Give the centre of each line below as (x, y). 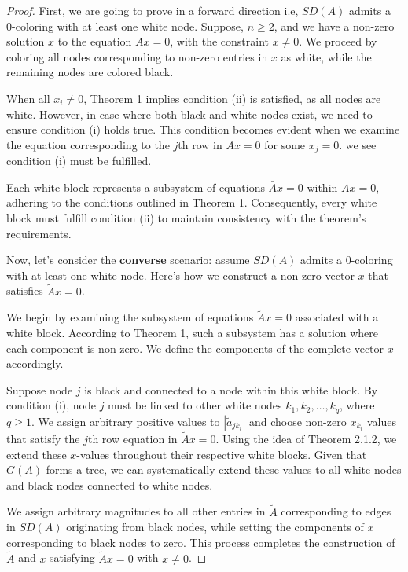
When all (28, 98)
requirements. (39, 233)
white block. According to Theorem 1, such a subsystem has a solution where (193, 332)
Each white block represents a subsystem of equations (136, 187)
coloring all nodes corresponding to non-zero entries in (137, 56)
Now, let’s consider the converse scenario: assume (128, 260)
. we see (358, 144)
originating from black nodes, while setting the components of (215, 527)
